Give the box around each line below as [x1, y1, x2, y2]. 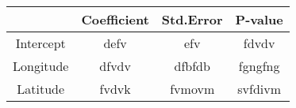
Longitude [13, 57, 69, 75]
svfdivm [237, 80, 282, 98]
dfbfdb [174, 57, 210, 75]
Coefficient [81, 10, 149, 28]
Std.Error [161, 10, 223, 28]
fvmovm [170, 80, 215, 98]
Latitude [17, 80, 65, 98]
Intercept [15, 34, 66, 52]
